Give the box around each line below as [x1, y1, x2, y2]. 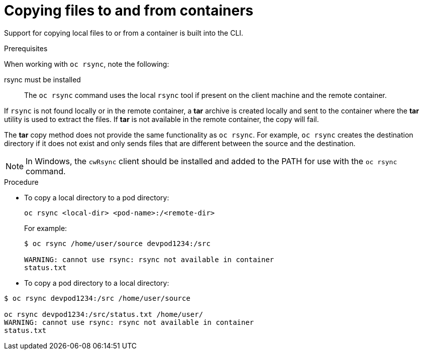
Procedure [4, 177, 39, 186]
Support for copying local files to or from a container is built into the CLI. [4, 28, 244, 37]
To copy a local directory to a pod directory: [24, 193, 169, 202]
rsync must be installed [4, 75, 81, 84]
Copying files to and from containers [4, 2, 254, 19]
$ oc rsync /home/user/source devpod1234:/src [24, 239, 210, 248]
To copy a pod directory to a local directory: [24, 278, 169, 287]
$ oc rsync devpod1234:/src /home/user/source [4, 294, 190, 302]
